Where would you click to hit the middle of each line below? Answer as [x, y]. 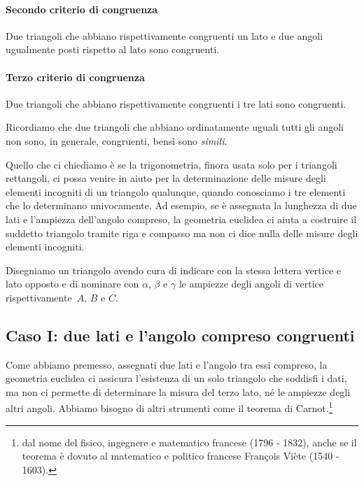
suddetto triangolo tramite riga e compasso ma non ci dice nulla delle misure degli [182, 233]
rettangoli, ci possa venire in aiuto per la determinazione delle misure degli [166, 178]
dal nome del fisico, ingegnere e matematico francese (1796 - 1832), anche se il [189, 442]
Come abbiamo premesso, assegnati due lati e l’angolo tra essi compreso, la [167, 364]
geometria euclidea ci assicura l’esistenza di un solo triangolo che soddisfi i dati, [176, 378]
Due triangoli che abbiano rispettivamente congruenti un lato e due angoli [164, 35]
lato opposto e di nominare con [72, 284]
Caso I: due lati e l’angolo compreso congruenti [180, 335]
